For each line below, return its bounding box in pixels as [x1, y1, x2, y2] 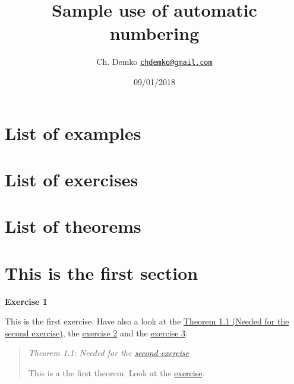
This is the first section [5, 260, 198, 285]
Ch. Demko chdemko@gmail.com [96, 55, 213, 68]
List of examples [5, 120, 141, 145]
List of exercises [5, 167, 138, 191]
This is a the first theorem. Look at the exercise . [28, 367, 205, 379]
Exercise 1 [5, 295, 48, 307]
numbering [109, 21, 200, 45]
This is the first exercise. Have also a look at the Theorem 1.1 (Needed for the [5, 315, 289, 327]
